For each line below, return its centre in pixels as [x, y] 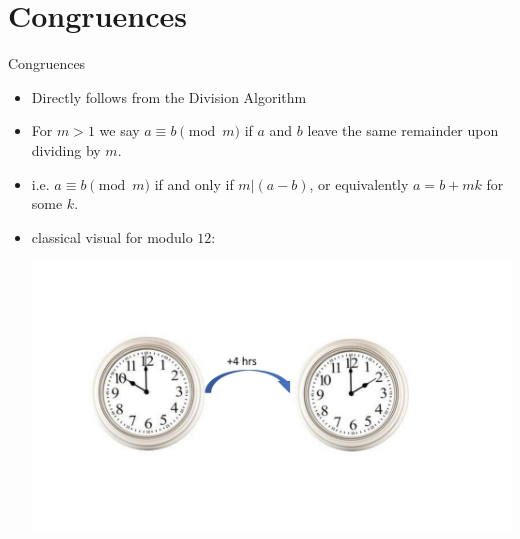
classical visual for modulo [112, 236]
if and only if [194, 183]
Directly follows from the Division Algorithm [169, 96]
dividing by [66, 149]
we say [119, 130]
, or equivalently [359, 183]
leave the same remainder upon [403, 130]
